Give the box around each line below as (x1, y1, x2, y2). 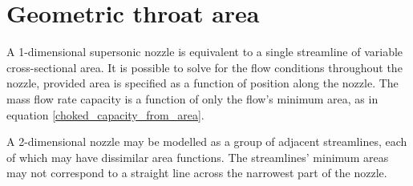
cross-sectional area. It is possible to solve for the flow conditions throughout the (6, 59, 403, 75)
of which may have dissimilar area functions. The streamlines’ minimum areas (6, 148, 389, 165)
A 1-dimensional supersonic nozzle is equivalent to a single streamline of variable (6, 43, 403, 60)
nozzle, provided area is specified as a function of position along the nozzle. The (6, 75, 399, 91)
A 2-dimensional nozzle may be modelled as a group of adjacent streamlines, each (6, 133, 407, 150)
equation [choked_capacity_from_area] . (6, 106, 204, 123)
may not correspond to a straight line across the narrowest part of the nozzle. (6, 164, 387, 181)
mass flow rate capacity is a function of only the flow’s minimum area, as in (6, 90, 379, 107)
